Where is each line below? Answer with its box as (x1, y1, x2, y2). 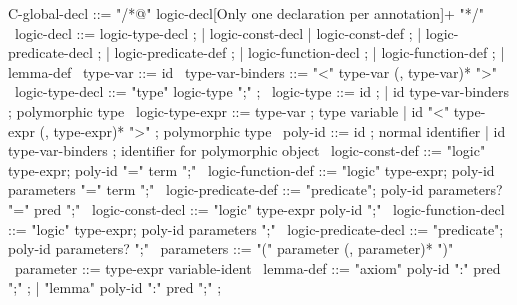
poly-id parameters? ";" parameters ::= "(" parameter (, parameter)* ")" (8, 238, 454, 259)
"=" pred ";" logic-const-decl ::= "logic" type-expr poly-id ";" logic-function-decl (8, 198, 505, 219)
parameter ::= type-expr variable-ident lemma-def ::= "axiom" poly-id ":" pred (14, 257, 501, 278)
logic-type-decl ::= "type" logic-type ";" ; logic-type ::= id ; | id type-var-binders (14, 81, 509, 102)
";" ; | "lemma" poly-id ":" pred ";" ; (8, 277, 222, 298)
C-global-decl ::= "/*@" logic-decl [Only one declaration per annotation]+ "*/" (8, 3, 485, 23)
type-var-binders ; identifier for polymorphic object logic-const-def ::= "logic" (8, 140, 486, 161)
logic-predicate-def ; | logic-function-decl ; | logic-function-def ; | (114, 42, 505, 63)
